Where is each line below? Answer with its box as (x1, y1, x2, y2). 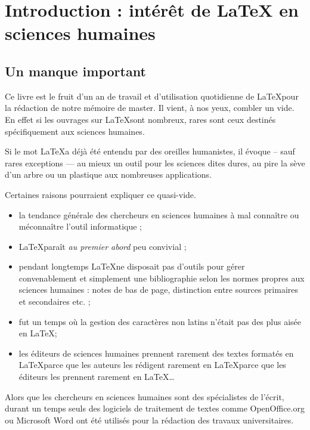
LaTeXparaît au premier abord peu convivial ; (18, 240, 187, 252)
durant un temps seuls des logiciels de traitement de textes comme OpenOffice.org (5, 402, 305, 414)
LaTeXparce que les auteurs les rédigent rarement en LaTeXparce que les (18, 358, 286, 371)
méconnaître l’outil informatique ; (18, 220, 142, 233)
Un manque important (5, 61, 146, 80)
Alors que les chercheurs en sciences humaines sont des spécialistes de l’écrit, (5, 390, 284, 403)
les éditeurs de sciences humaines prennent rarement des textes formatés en (18, 347, 294, 359)
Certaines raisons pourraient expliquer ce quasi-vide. (5, 188, 196, 200)
